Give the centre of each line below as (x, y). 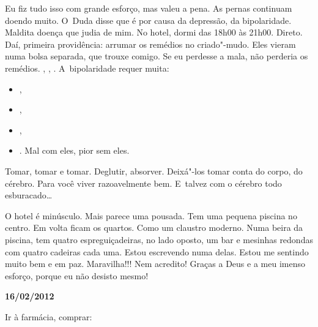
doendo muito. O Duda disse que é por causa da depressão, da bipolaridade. (148, 20)
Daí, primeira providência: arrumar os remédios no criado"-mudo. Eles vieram (150, 44)
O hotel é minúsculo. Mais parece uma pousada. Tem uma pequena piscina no (151, 215)
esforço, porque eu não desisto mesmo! (77, 275)
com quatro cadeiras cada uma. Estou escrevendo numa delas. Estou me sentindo (157, 251)
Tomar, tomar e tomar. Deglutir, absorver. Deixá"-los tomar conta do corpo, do (154, 171)
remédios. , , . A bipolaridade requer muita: (87, 68)
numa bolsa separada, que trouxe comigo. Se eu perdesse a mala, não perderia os (157, 56)
